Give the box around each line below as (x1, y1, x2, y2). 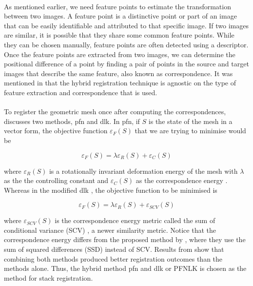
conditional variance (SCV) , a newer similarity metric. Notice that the (4, 225, 216, 235)
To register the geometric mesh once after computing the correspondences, (4, 106, 226, 117)
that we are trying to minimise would (135, 125, 246, 136)
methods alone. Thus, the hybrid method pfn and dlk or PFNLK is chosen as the (4, 263, 247, 273)
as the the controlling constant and (4, 175, 109, 185)
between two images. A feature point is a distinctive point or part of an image (4, 11, 237, 21)
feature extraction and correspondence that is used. (4, 87, 157, 97)
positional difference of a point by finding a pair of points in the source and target (4, 59, 249, 69)
